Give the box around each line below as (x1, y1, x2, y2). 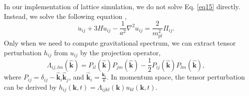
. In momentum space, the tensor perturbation (106, 72, 245, 82)
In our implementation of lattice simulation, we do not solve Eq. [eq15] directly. (4, 1, 240, 11)
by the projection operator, (80, 47, 161, 57)
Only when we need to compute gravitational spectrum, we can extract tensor (4, 38, 236, 48)
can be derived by (4, 81, 57, 92)
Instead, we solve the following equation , (4, 11, 127, 21)
